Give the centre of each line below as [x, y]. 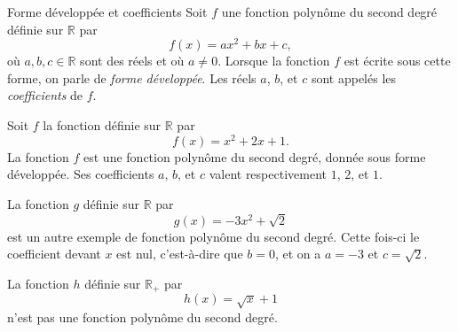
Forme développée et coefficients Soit [107, 12]
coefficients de [45, 95]
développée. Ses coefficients [81, 174]
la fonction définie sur [102, 125]
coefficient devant [54, 254]
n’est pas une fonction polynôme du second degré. [142, 317]
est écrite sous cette [397, 61]
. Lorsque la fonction [274, 61]
